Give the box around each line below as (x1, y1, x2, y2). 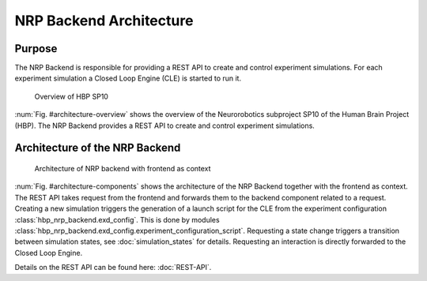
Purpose (14, 42, 58, 55)
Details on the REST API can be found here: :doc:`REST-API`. (14, 263, 212, 272)
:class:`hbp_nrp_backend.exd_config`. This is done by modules (14, 215, 221, 224)
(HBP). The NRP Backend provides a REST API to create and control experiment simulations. (14, 121, 316, 130)
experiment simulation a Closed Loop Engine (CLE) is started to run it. (14, 73, 241, 83)
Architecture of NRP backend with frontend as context (34, 164, 211, 174)
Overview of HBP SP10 (34, 92, 108, 101)
